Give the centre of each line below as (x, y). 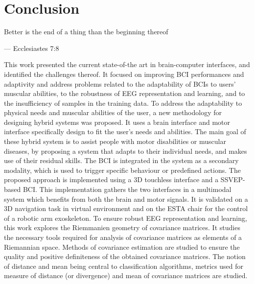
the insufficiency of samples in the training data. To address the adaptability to (123, 103)
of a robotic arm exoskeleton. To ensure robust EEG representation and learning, (126, 218)
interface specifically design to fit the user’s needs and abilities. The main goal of (125, 131)
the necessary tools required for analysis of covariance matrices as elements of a (123, 237)
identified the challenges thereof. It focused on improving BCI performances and (124, 74)
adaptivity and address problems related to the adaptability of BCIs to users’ (120, 83)
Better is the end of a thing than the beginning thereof (86, 32)
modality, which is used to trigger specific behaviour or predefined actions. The (122, 170)
